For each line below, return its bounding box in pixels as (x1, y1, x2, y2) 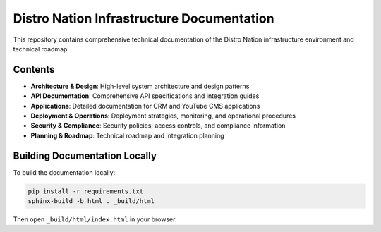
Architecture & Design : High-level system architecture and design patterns (30, 82, 250, 90)
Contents (13, 63, 55, 75)
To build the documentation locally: (13, 168, 116, 176)
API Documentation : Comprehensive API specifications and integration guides (30, 92, 260, 100)
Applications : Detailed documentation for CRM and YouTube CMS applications (30, 102, 260, 110)
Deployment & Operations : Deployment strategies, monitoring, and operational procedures (30, 111, 296, 120)
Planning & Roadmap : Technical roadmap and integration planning (30, 131, 225, 140)
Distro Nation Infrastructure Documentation (13, 11, 274, 26)
